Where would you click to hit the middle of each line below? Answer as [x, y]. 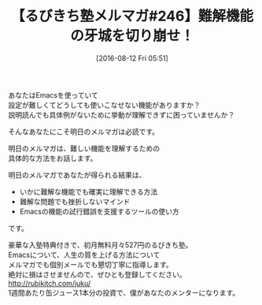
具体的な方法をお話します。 [53, 158]
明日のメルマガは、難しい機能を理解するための [84, 148]
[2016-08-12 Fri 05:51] [132, 58]
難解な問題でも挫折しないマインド [75, 201]
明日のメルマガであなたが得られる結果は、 [77, 175]
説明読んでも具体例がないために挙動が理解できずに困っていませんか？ [122, 114]
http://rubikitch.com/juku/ [50, 283]
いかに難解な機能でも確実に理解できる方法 [89, 192]
